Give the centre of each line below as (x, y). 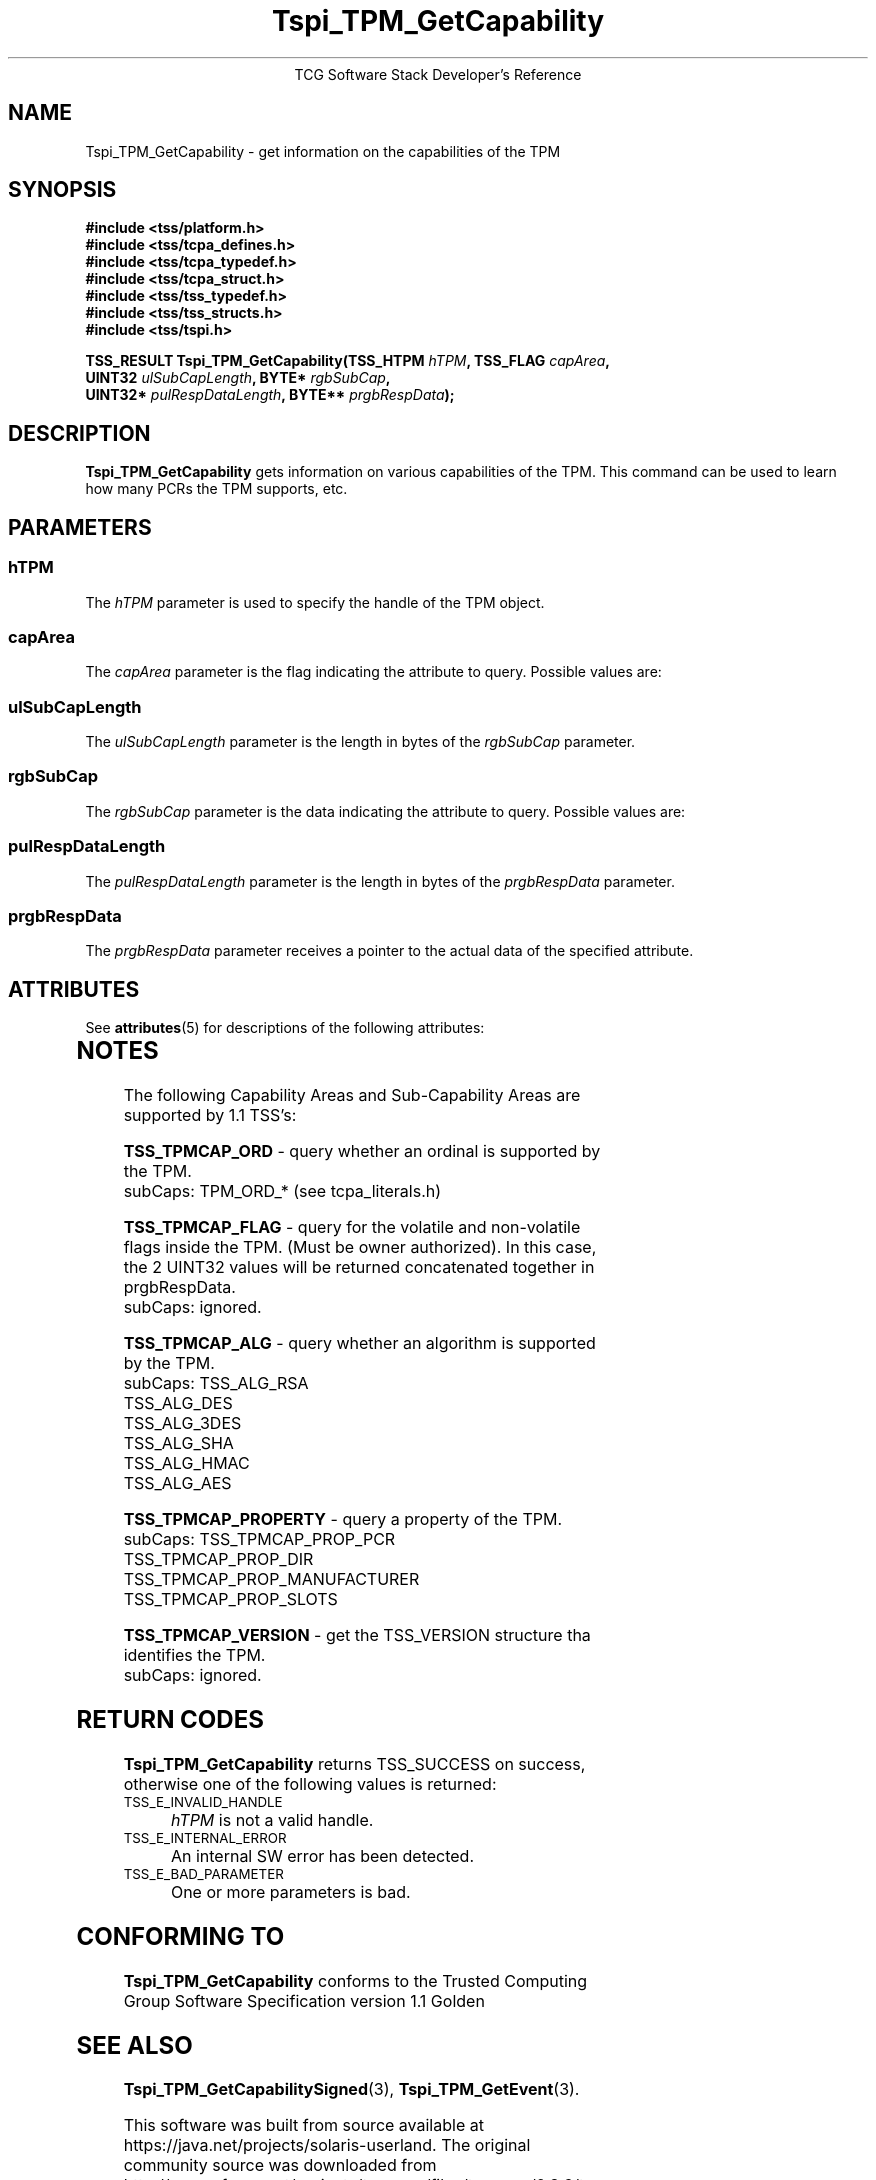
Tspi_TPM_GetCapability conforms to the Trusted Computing (355, 1980)
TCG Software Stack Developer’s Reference (438, 74)
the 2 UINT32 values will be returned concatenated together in (359, 1267)
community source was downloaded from (280, 2165)
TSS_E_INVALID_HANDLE (203, 1801)
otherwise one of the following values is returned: (310, 1783)
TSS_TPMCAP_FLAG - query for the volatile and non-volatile (352, 1227)
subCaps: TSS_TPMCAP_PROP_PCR (259, 1539)
